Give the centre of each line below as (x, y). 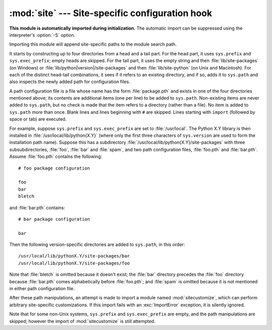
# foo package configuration (54, 168)
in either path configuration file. (42, 289)
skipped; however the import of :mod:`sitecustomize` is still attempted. (82, 321)
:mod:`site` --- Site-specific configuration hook (111, 13)
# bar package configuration (54, 219)
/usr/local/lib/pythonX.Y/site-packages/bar (74, 256)
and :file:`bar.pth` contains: (37, 208)
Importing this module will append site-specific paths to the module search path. (93, 44)
